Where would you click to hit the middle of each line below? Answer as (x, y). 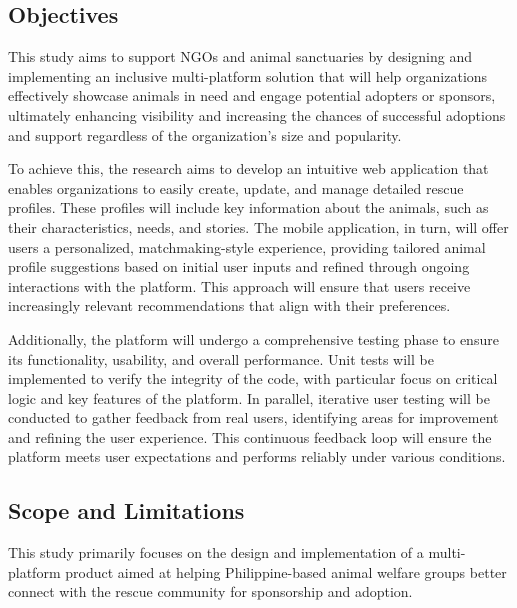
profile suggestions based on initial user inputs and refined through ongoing (239, 266)
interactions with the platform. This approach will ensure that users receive (239, 285)
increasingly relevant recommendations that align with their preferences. (229, 305)
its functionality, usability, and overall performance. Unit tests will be (221, 358)
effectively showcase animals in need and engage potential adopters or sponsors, (252, 95)
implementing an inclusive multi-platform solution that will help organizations (248, 75)
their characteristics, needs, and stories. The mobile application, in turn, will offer (258, 226)
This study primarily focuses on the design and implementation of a (216, 552)
